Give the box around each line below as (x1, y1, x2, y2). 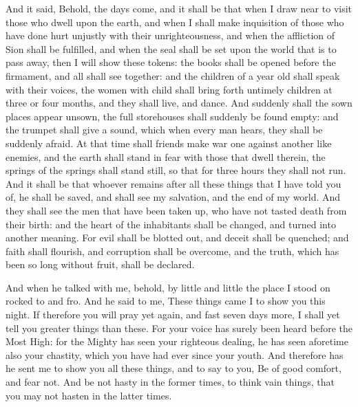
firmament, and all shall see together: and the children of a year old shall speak (6, 68, 340, 82)
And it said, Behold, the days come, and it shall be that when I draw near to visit (6, 1, 352, 15)
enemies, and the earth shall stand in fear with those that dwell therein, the (6, 149, 326, 164)
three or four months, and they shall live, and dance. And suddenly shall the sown (6, 96, 352, 110)
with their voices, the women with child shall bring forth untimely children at (6, 82, 333, 96)
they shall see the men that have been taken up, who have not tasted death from (6, 203, 347, 217)
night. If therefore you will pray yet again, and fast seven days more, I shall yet (6, 307, 340, 322)
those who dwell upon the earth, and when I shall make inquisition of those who (6, 14, 344, 29)
